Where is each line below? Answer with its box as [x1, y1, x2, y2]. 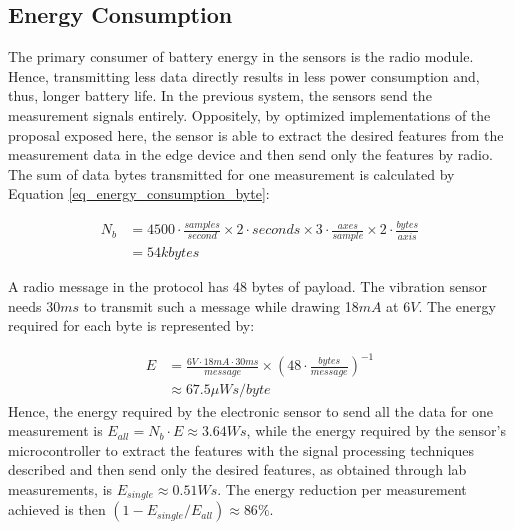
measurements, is [8, 478, 113, 499]
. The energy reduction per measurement [217, 478, 467, 499]
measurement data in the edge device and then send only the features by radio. [8, 144, 493, 165]
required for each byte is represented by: [8, 315, 255, 336]
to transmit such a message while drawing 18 [83, 295, 359, 316]
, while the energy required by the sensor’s [246, 420, 506, 441]
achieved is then [8, 499, 106, 520]
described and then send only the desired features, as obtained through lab [8, 459, 467, 480]
